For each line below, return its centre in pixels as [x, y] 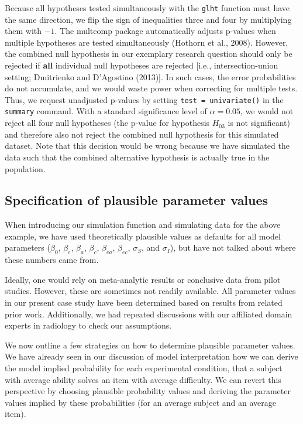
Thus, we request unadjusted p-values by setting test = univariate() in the [144, 99]
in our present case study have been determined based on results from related [144, 302]
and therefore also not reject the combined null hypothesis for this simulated [142, 134]
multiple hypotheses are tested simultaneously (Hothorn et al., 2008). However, [147, 42]
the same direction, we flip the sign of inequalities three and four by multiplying [148, 19]
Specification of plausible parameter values [137, 200]
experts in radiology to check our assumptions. [88, 325]
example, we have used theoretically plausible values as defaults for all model [143, 236]
